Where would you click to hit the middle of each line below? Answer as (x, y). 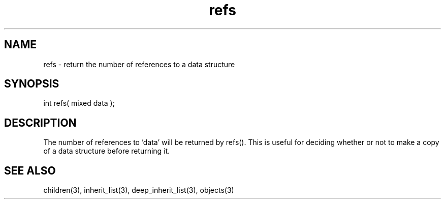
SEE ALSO (30, 170)
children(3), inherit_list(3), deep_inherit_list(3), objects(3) (139, 190)
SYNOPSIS (32, 84)
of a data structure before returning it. (107, 151)
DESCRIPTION (40, 123)
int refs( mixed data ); (79, 103)
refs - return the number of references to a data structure (139, 64)
